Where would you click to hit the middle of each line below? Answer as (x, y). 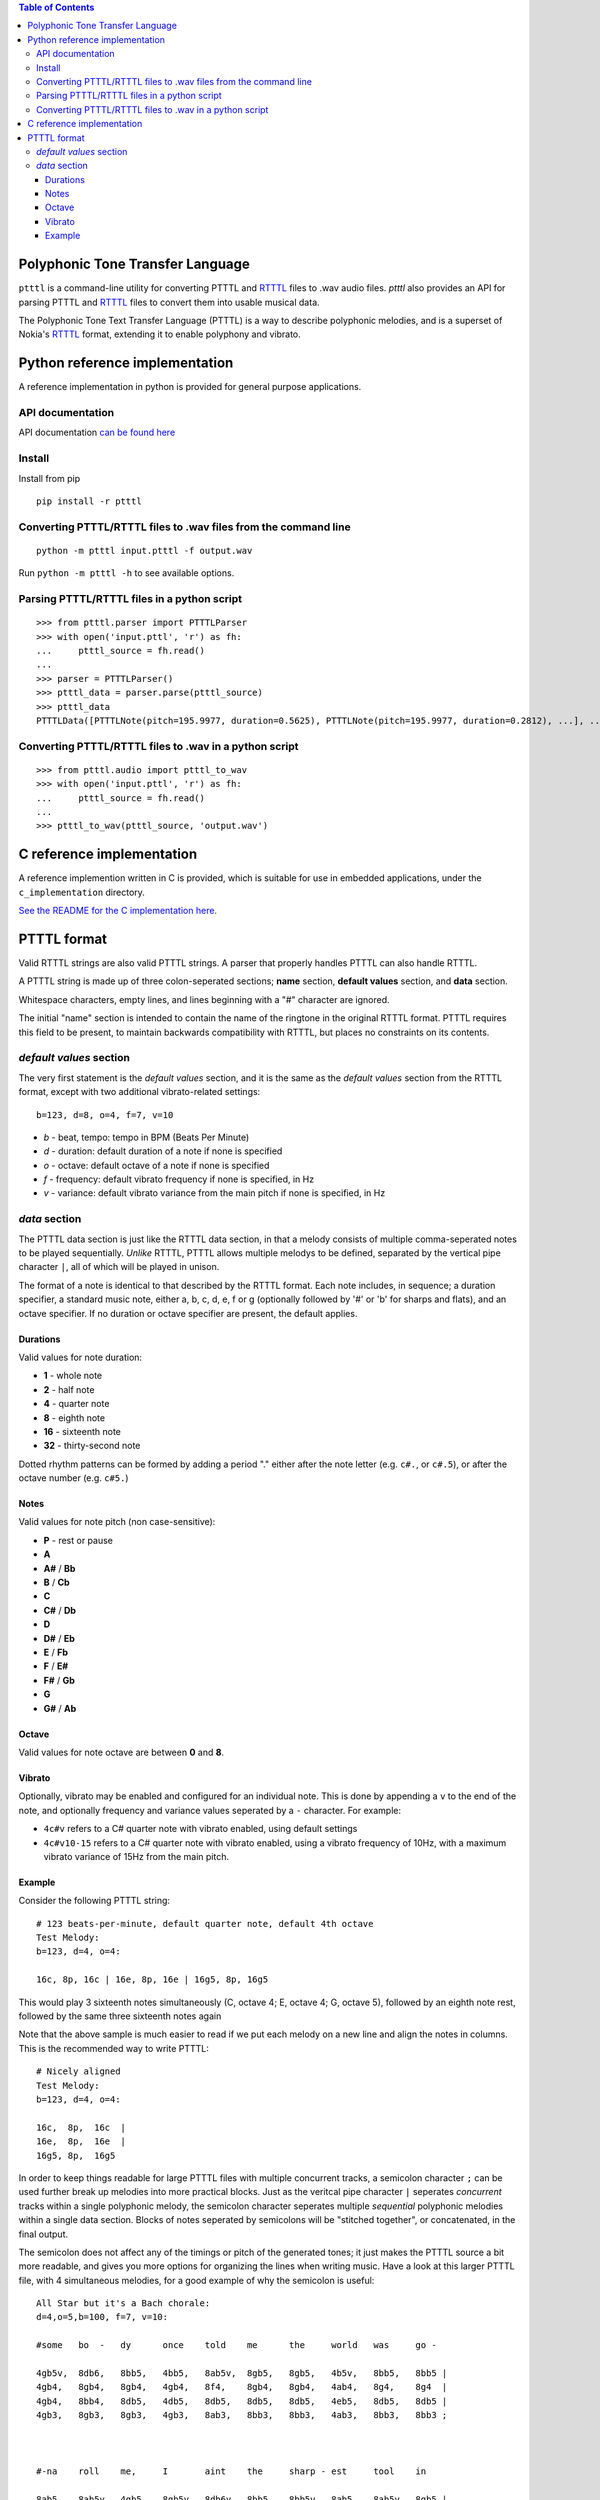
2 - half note (69, 1389)
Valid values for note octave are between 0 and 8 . (121, 1752)
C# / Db (60, 1610)
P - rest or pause (78, 1540)
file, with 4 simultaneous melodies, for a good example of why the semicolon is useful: (196, 2280)
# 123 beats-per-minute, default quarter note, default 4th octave (205, 1923)
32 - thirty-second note (92, 1446)
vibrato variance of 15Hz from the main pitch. (136, 1856)
